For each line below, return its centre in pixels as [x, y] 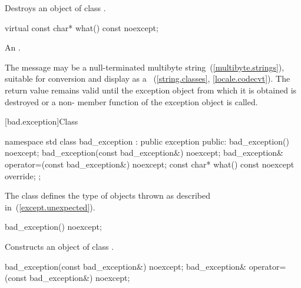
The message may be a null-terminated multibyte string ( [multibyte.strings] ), [145, 67]
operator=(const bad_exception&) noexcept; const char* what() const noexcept [150, 164]
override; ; [23, 175]
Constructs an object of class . [59, 246]
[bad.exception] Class [42, 121]
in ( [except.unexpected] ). [50, 207]
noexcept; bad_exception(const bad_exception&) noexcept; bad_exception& [144, 153]
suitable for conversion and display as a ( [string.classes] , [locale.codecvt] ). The [148, 78]
